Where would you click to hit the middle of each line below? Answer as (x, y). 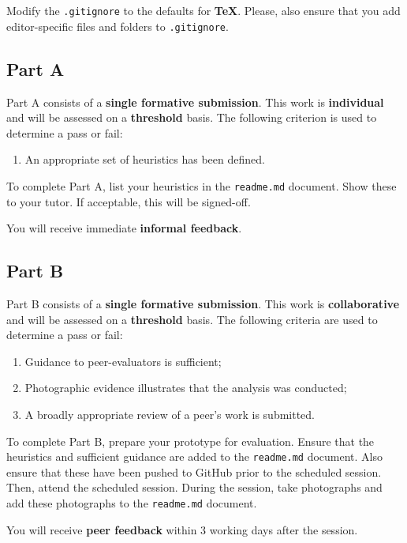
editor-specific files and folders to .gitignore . (118, 26)
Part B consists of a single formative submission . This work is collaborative (203, 303)
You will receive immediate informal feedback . (124, 228)
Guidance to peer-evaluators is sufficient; (123, 361)
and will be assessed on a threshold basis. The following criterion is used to (192, 117)
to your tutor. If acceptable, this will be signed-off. (129, 201)
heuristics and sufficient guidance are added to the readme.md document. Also (195, 456)
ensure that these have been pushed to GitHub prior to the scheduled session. (194, 471)
